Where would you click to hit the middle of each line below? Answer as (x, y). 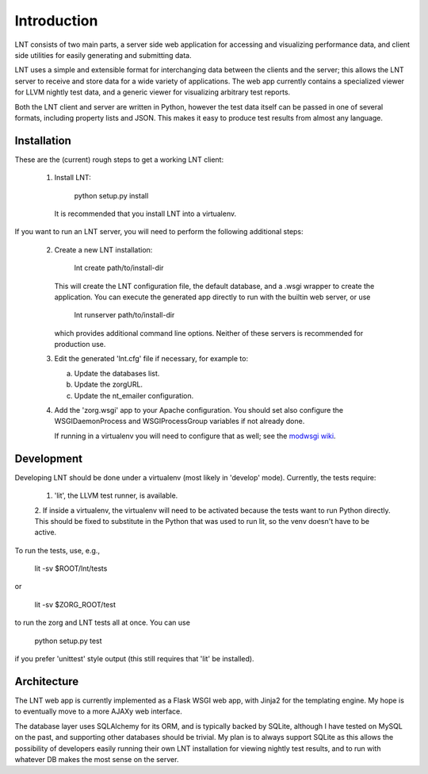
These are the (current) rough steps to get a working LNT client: (119, 160)
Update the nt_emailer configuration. (134, 395)
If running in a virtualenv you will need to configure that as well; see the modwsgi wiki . (195, 436)
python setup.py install (111, 195)
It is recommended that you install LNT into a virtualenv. (145, 214)
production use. (80, 345)
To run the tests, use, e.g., (57, 550)
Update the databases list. (117, 373)
